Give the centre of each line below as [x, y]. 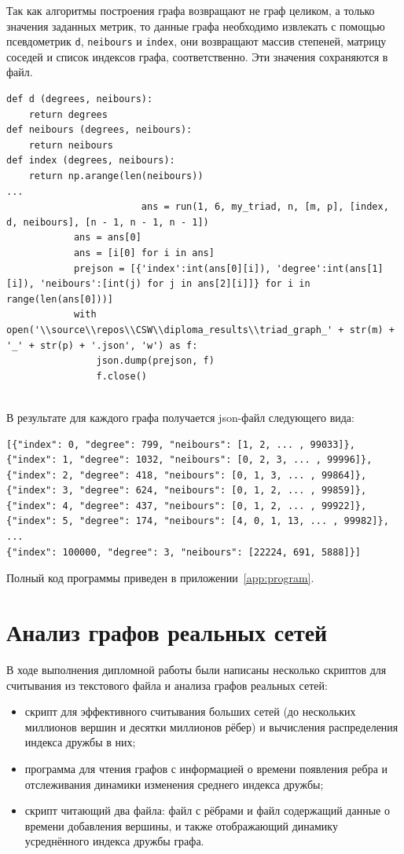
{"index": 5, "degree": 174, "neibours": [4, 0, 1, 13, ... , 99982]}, [198, 521]
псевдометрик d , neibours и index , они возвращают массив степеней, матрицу [196, 41]
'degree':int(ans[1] [330, 268]
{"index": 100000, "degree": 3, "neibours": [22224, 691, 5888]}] [184, 552]
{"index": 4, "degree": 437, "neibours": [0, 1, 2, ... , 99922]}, [187, 506]
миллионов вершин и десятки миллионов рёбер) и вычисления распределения [211, 726]
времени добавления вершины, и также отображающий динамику [181, 825]
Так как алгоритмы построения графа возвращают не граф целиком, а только [191, 10]
